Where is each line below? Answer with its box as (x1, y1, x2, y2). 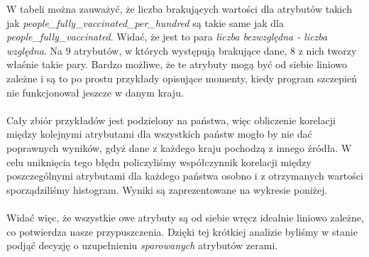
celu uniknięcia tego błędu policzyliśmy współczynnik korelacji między (6, 154, 312, 169)
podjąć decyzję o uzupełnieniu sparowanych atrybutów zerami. (6, 238, 278, 253)
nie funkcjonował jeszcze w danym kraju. (6, 84, 184, 99)
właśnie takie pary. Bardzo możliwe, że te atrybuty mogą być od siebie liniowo (6, 57, 347, 72)
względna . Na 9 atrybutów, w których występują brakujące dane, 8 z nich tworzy (6, 43, 357, 58)
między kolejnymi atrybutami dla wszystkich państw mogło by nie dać (6, 126, 312, 141)
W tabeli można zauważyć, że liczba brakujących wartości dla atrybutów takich (6, 1, 353, 16)
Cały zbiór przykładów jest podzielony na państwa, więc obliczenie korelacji (6, 112, 336, 127)
